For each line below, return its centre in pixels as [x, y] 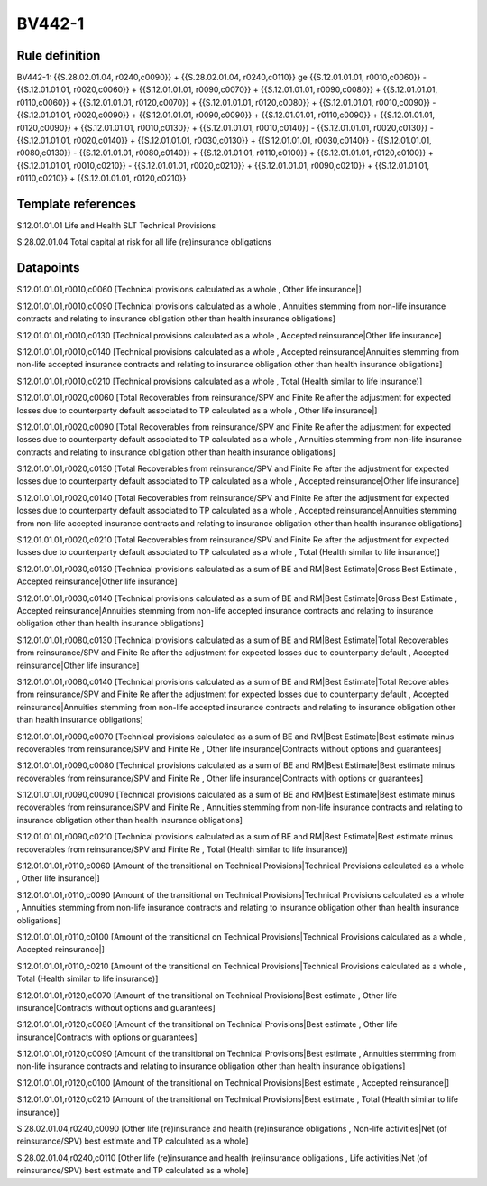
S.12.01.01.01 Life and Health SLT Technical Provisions [116, 226]
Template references [77, 204]
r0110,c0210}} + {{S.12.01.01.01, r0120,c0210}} [101, 178]
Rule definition [59, 56]
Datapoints [48, 268]
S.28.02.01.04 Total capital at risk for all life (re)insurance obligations [144, 242]
